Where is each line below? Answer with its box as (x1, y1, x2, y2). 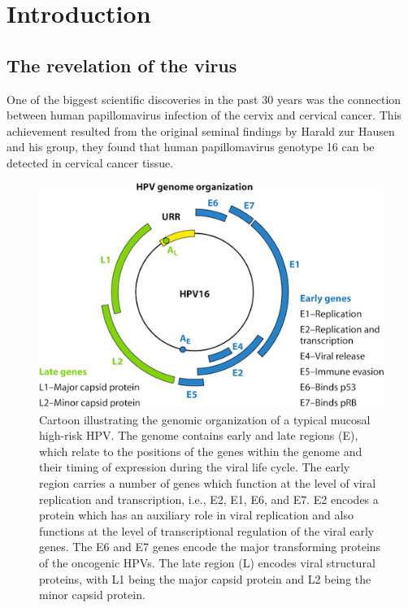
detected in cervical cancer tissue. (7, 154, 174, 171)
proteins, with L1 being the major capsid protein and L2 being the (39, 570, 371, 587)
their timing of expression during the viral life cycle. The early (39, 458, 350, 476)
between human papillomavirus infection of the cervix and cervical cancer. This (7, 106, 402, 124)
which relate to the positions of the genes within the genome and (39, 442, 362, 459)
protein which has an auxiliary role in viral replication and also (39, 506, 354, 523)
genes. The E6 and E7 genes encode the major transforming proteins (39, 538, 381, 555)
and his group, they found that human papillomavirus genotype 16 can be (7, 138, 375, 155)
